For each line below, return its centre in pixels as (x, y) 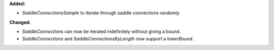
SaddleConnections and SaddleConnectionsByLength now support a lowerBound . (108, 38)
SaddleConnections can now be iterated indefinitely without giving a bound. (101, 32)
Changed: (20, 22)
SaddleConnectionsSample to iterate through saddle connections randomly (101, 13)
